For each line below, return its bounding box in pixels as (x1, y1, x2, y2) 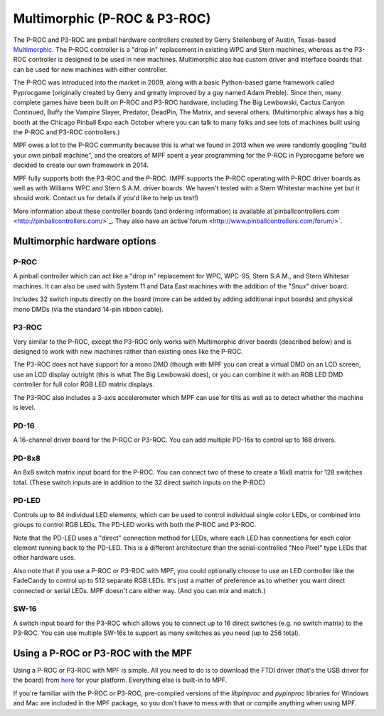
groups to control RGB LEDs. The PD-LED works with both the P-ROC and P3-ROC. (13, 521, 257, 529)
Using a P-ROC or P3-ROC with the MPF (13, 647, 192, 659)
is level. (13, 403, 36, 411)
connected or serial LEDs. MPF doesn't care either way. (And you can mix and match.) (13, 586, 266, 595)
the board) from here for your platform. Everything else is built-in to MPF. (13, 676, 228, 685)
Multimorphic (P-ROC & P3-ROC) (13, 11, 211, 26)
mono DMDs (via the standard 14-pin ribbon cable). (13, 305, 164, 313)
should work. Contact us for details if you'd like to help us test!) (13, 194, 199, 202)
